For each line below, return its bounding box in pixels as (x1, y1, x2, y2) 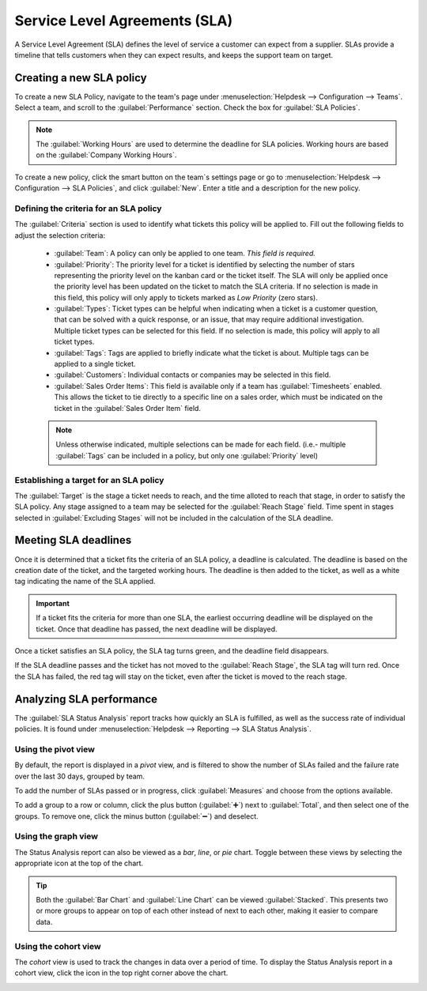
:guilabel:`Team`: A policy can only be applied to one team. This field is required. (54, 249, 316, 258)
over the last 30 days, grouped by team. (14, 771, 145, 781)
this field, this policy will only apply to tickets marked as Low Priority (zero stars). (54, 292, 318, 302)
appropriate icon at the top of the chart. (14, 858, 144, 869)
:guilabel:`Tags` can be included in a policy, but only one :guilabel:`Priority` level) (55, 450, 318, 460)
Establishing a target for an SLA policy (14, 474, 164, 485)
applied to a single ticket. (54, 360, 136, 369)
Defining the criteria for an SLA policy (14, 202, 162, 213)
